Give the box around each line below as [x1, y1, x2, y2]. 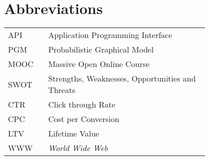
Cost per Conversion [48, 113, 120, 125]
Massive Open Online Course [48, 58, 150, 70]
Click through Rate [48, 98, 116, 110]
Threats [48, 84, 75, 96]
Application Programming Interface [48, 29, 173, 41]
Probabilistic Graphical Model [48, 43, 154, 55]
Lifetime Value [48, 127, 99, 139]
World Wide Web [48, 142, 108, 154]
